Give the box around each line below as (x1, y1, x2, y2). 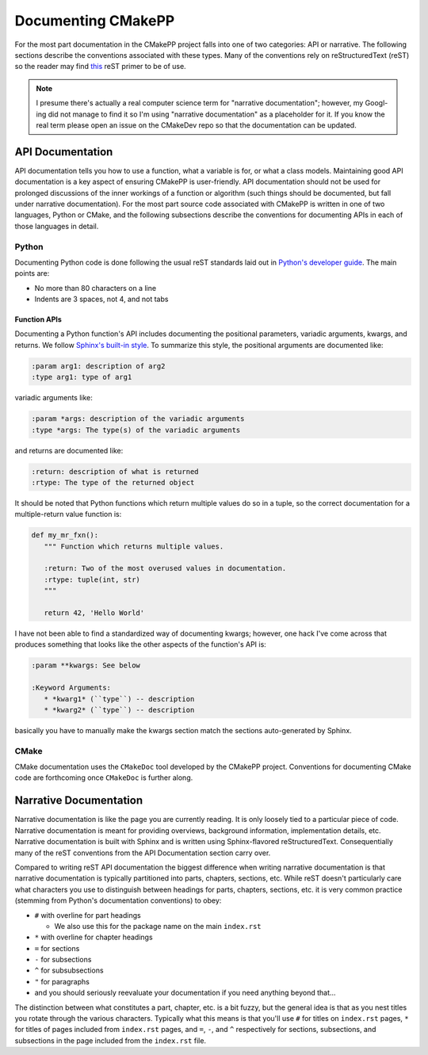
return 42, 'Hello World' (44, 609, 145, 617)
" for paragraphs (34, 977, 90, 986)
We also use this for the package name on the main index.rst (54, 921, 262, 931)
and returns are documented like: (14, 445, 124, 455)
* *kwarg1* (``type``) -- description (44, 694, 195, 703)
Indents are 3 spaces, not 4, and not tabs (34, 294, 169, 304)
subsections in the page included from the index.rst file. (14, 1035, 206, 1045)
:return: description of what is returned (31, 467, 199, 476)
